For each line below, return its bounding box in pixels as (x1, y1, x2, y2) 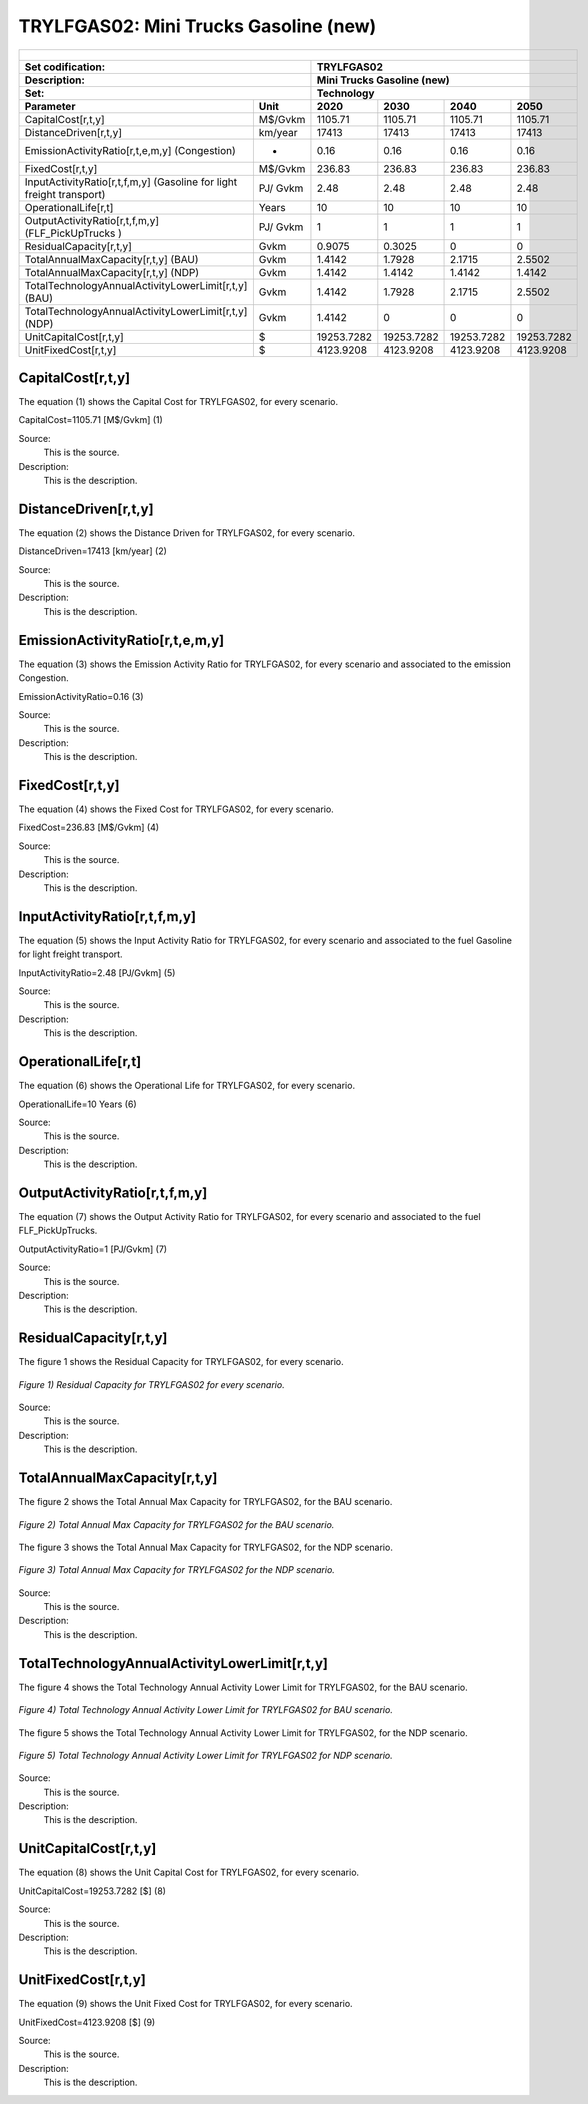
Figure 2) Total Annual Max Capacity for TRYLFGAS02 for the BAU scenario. (18, 1518, 335, 1530)
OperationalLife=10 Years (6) (18, 1098, 137, 1110)
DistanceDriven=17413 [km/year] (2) (18, 545, 167, 557)
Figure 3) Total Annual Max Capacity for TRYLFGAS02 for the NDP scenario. (18, 1564, 335, 1576)
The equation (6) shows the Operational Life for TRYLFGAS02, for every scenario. (18, 1080, 355, 1092)
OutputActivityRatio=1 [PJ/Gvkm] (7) (18, 1243, 168, 1255)
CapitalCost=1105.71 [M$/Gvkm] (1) (18, 414, 164, 426)
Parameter (24, 99, 76, 113)
